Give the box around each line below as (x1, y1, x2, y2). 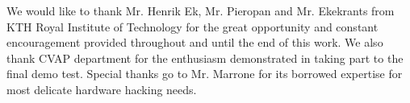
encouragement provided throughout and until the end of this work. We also (6, 34, 383, 51)
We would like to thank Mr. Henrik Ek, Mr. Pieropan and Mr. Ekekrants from (6, 2, 395, 19)
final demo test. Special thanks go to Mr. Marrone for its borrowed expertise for (6, 65, 403, 82)
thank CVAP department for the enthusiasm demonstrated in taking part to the (6, 49, 404, 66)
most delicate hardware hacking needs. (6, 80, 197, 97)
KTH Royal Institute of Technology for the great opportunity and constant (6, 18, 379, 35)
